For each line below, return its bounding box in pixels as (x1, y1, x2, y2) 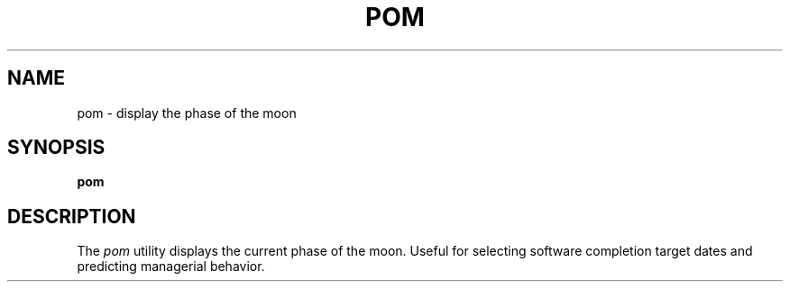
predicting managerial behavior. (77, 258, 265, 275)
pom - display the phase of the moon (77, 104, 297, 121)
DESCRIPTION (7, 204, 136, 228)
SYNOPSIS (7, 136, 106, 159)
